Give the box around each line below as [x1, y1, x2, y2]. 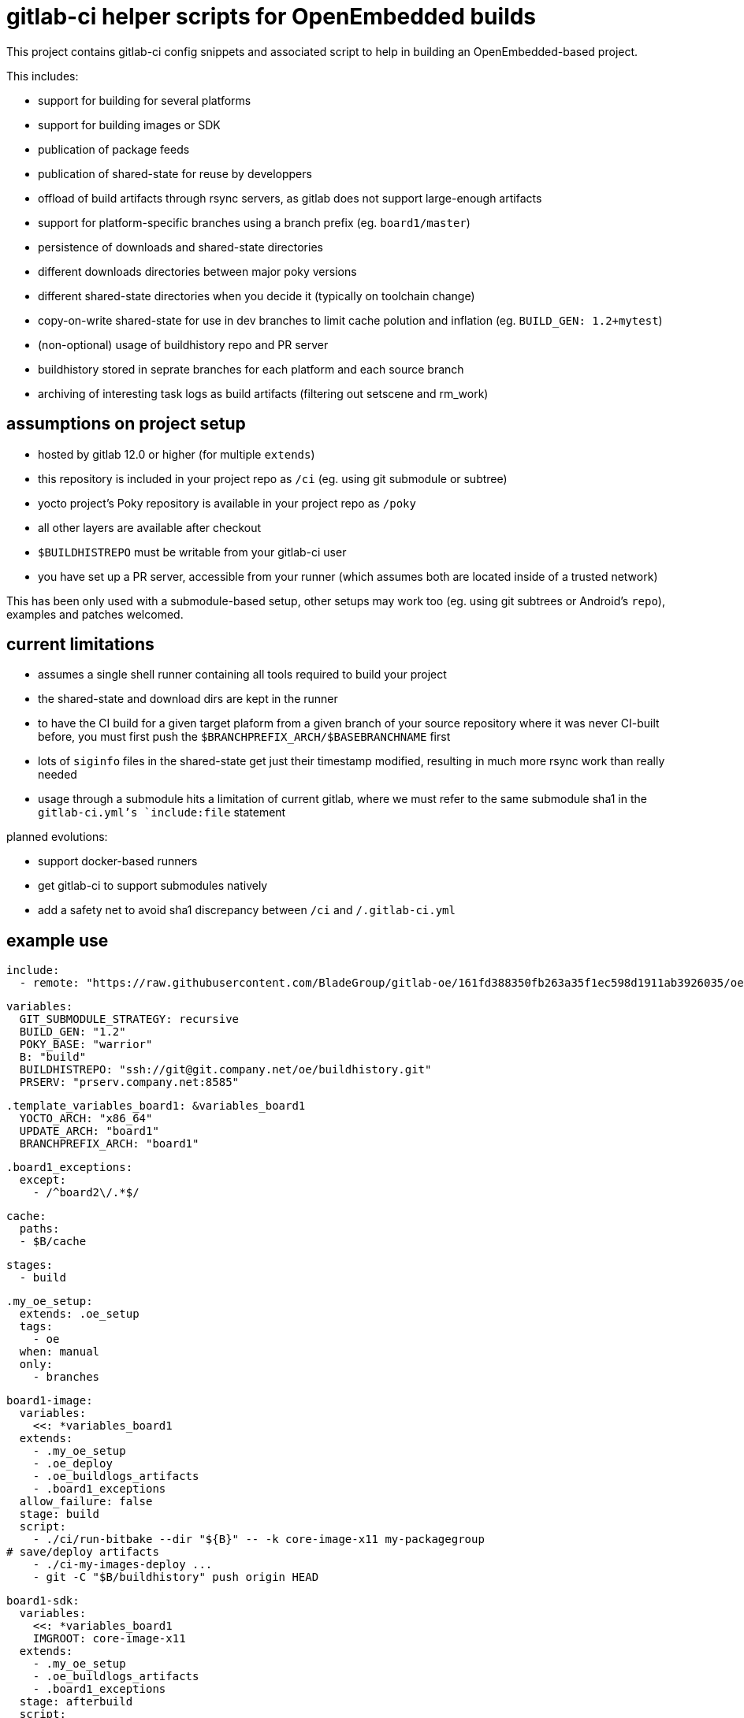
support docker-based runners [38, 854, 198, 868]
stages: [6, 1259, 54, 1272]
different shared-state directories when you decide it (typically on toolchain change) [38, 288, 475, 303]
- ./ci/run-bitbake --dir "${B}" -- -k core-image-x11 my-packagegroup [32, 1533, 485, 1546]
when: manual [19, 1345, 100, 1359]
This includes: [6, 69, 79, 83]
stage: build [19, 1508, 100, 1521]
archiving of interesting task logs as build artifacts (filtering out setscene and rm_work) [38, 386, 489, 400]
